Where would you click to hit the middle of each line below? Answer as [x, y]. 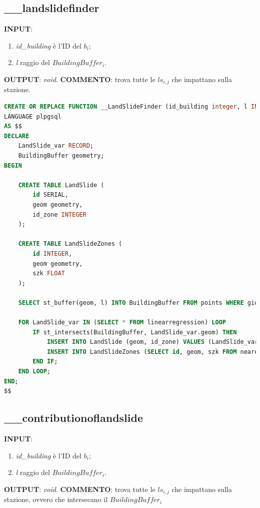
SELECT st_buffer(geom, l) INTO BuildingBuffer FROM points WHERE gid [138, 303]
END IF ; [45, 362]
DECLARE [17, 136]
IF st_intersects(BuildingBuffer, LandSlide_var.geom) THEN [135, 332]
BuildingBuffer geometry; [61, 156]
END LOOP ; [34, 372]
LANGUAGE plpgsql [33, 116]
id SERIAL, [50, 195]
